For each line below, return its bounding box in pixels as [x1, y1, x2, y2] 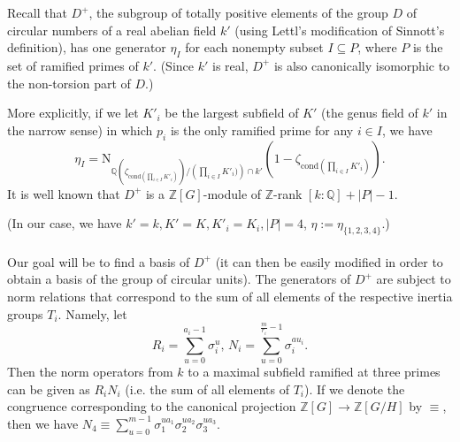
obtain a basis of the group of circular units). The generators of [7, 270, 351, 288]
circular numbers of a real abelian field [7, 20, 217, 39]
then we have [7, 414, 79, 432]
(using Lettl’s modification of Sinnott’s [234, 20, 445, 39]
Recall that [7, 4, 67, 21]
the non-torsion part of [7, 73, 131, 92]
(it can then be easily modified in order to [215, 252, 443, 271]
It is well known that [7, 184, 120, 202]
